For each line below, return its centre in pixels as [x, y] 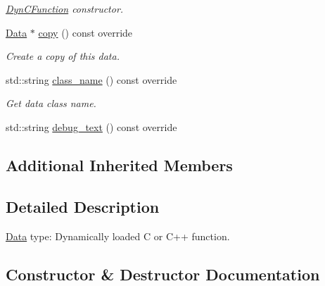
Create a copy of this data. [63, 56]
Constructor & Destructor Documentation [163, 274]
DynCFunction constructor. [65, 8]
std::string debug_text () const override [91, 126]
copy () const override [85, 32]
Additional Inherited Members [119, 164]
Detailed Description [83, 206]
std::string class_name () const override [91, 79]
